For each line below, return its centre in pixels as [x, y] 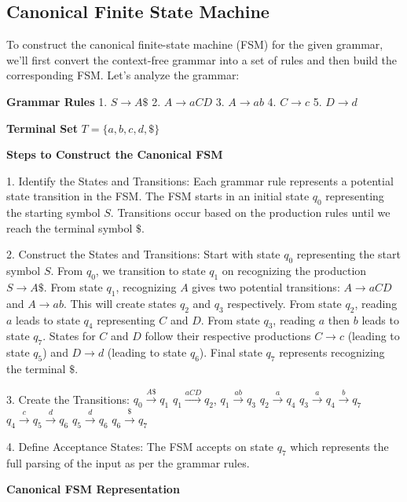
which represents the [339, 446]
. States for [69, 336]
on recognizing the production [294, 271]
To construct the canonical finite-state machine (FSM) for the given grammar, [195, 44]
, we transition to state [150, 271]
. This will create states [120, 303]
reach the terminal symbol [70, 227]
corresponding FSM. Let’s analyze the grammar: [123, 75]
